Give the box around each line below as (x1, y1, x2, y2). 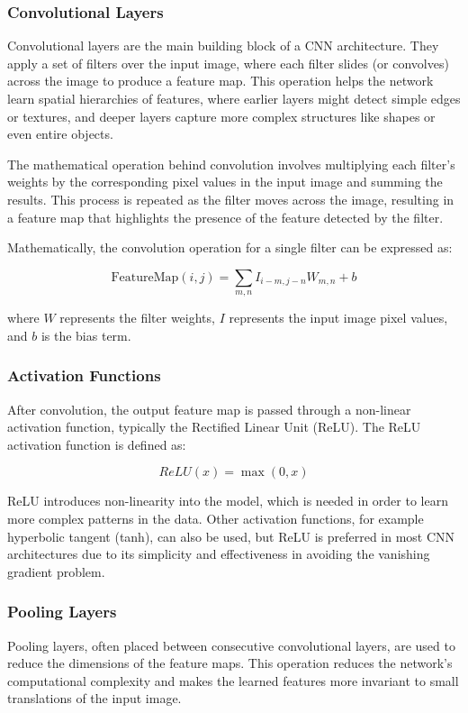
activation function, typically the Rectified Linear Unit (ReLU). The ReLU (7, 417, 421, 436)
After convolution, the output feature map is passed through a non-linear (7, 399, 411, 418)
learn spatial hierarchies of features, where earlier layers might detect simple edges (7, 89, 461, 107)
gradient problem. (7, 562, 105, 580)
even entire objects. (7, 124, 113, 143)
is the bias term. (40, 325, 131, 344)
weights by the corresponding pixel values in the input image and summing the (7, 172, 443, 191)
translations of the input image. (7, 689, 182, 708)
